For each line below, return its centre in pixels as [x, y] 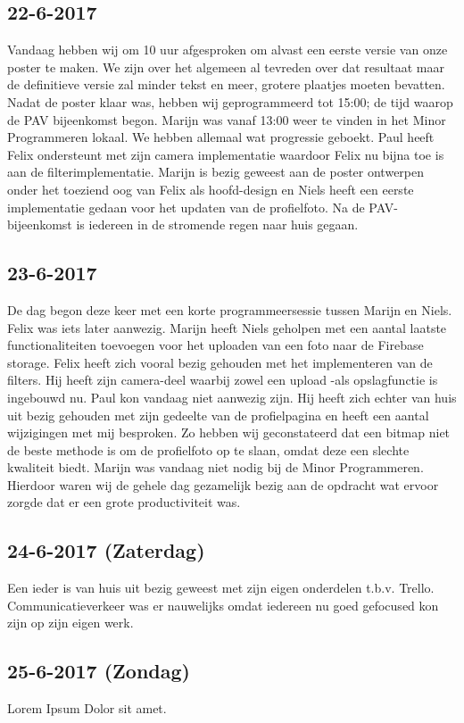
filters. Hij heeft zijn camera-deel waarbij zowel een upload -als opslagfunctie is [223, 380]
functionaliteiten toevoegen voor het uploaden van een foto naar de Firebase [215, 345]
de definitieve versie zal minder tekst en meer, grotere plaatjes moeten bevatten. [226, 84]
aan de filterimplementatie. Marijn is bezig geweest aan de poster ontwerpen [216, 172]
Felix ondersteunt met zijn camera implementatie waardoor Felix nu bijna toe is [226, 154]
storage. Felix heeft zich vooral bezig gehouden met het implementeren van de [220, 362]
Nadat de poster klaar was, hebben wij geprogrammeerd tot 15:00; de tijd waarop [230, 101]
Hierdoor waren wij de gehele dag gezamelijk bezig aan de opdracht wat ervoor [223, 484]
